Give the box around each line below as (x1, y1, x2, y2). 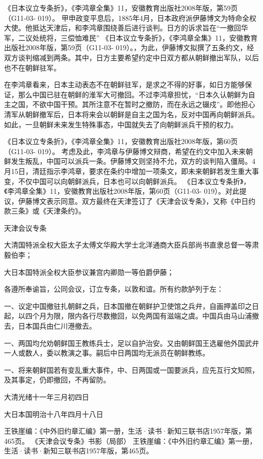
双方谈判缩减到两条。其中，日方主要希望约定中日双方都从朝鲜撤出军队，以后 (4, 52, 259, 62)
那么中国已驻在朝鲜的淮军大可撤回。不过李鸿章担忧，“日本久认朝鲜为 (18, 89, 248, 99)
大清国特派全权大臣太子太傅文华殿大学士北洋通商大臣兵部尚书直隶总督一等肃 (4, 239, 259, 250)
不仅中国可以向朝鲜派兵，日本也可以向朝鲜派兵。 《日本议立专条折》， (18, 175, 251, 186)
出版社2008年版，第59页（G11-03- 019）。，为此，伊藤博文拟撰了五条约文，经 (4, 42, 254, 53)
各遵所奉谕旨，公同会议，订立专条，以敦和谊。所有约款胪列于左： (4, 284, 224, 294)
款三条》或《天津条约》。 (4, 205, 85, 216)
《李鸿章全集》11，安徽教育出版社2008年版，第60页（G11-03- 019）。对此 (4, 186, 240, 196)
